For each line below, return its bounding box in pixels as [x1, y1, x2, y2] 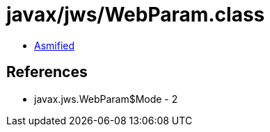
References [6, 63, 88, 81]
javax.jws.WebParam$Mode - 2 [34, 92, 178, 105]
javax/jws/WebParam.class [6, 3, 265, 26]
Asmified [34, 39, 75, 51]
